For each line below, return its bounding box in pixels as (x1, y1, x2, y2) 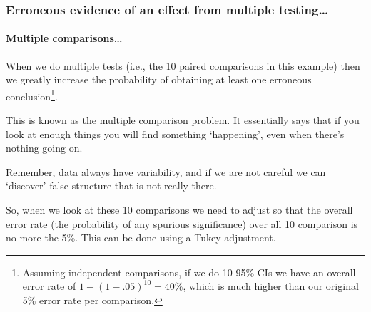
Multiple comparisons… (6, 31, 123, 46)
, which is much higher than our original (183, 279, 359, 293)
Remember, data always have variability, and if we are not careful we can (6, 164, 326, 179)
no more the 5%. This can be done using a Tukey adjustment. (6, 230, 276, 245)
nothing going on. (6, 140, 83, 155)
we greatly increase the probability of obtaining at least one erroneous (6, 72, 312, 87)
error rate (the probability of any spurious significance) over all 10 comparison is (6, 216, 358, 231)
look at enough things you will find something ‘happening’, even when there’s (6, 126, 345, 141)
